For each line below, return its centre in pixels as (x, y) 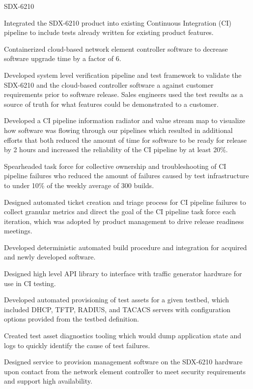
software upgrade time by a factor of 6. (63, 58)
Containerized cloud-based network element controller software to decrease (116, 49)
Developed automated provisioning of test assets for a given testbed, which (117, 300)
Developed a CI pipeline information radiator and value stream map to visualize (125, 120)
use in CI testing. (30, 283)
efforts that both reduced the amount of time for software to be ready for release (125, 140)
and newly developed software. (50, 257)
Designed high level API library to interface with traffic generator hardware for (123, 274)
